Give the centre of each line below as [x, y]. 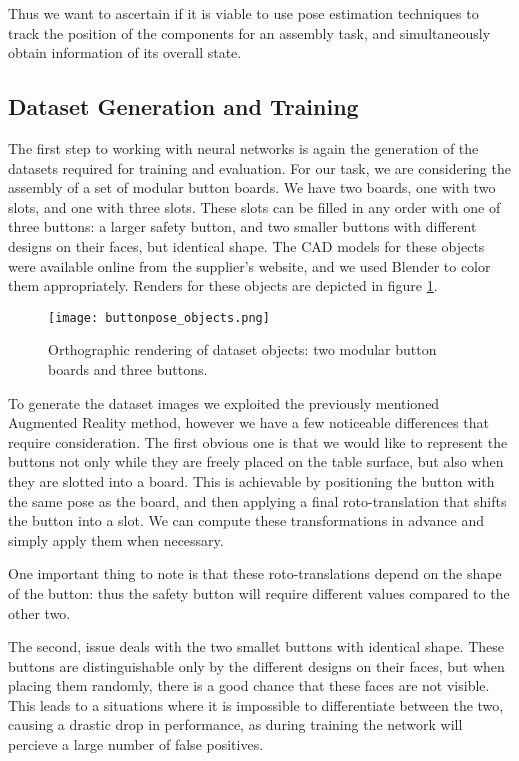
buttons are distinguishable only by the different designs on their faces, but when [256, 665]
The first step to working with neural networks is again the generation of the [243, 147]
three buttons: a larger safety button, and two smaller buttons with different [242, 226]
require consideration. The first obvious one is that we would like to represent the [258, 441]
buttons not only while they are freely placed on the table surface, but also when [256, 461]
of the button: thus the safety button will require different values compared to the [259, 592]
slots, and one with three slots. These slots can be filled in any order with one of [254, 206]
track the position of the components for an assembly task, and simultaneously [249, 32]
